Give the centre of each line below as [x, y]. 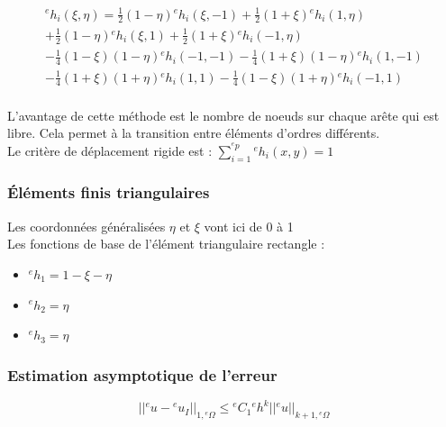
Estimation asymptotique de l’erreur [142, 374]
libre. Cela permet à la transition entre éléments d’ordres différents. [194, 133]
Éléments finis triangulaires [109, 192]
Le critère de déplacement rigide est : [110, 150]
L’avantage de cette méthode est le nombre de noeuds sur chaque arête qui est [223, 115]
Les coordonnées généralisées [86, 226]
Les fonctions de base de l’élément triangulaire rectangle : [166, 244]
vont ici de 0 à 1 [249, 226]
